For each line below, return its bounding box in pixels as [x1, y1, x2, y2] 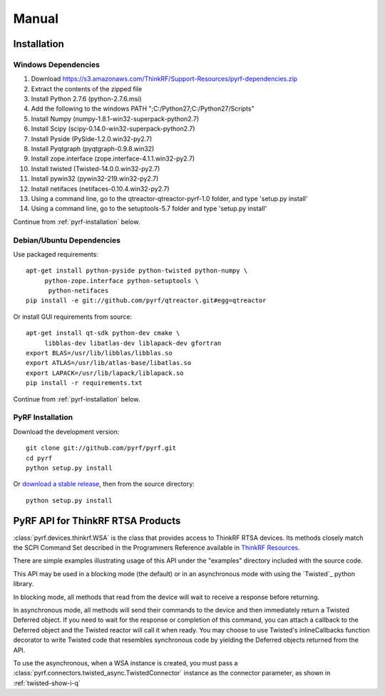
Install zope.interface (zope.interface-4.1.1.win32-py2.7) [31, 154, 195, 163]
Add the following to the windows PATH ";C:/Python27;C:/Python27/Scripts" [31, 104, 255, 113]
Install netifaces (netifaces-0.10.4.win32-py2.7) [31, 184, 170, 193]
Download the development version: [13, 427, 120, 436]
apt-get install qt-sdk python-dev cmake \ [26, 329, 180, 337]
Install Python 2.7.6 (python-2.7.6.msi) [31, 95, 142, 103]
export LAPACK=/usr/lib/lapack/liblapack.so [26, 369, 185, 377]
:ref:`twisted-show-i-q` [13, 678, 81, 687]
